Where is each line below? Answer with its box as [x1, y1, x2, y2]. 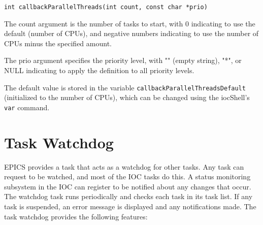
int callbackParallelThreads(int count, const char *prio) [4, 4, 208, 11]
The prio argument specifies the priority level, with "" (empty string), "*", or [4, 55, 242, 66]
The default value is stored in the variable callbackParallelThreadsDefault [4, 82, 246, 92]
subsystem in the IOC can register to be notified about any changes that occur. [4, 181, 251, 191]
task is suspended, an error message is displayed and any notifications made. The [4, 201, 256, 212]
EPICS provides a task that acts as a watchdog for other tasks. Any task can [4, 161, 244, 172]
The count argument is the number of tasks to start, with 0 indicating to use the [4, 18, 255, 28]
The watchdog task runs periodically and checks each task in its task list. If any [4, 191, 253, 202]
